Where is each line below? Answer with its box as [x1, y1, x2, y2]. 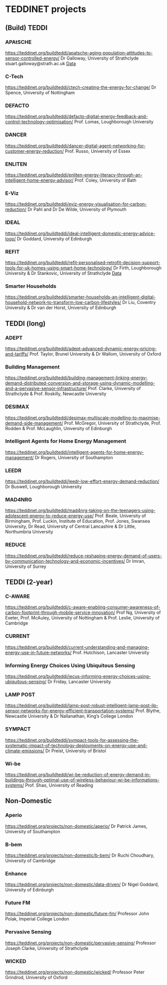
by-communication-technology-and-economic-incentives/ [5, 558, 126, 564]
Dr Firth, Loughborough [113, 264, 162, 271]
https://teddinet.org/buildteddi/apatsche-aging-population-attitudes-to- [5, 50, 153, 56]
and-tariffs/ [5, 351, 29, 357]
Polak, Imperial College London [5, 916, 69, 922]
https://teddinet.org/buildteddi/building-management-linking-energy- [5, 375, 148, 381]
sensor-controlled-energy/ [5, 55, 60, 61]
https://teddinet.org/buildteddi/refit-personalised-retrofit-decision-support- [5, 259, 161, 265]
